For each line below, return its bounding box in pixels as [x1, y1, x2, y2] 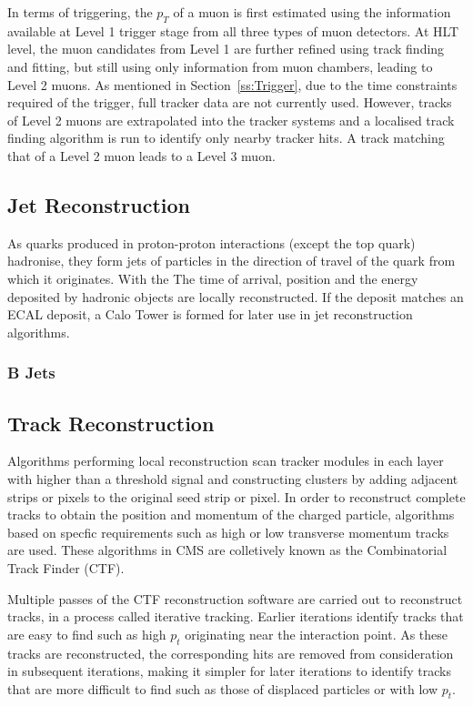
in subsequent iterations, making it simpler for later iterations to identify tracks [7, 661, 451, 681]
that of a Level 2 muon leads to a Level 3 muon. [7, 146, 276, 165]
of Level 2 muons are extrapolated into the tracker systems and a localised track [7, 110, 455, 129]
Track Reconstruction [7, 408, 215, 437]
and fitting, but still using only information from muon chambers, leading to [7, 56, 433, 76]
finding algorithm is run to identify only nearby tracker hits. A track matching [7, 128, 445, 147]
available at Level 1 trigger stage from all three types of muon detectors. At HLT [7, 21, 459, 40]
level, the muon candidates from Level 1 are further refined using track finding [7, 39, 445, 58]
